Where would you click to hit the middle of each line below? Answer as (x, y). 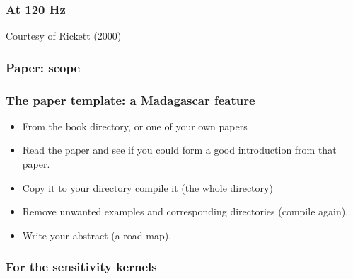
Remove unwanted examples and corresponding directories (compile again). (185, 211)
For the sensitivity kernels (81, 267)
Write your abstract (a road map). (97, 235)
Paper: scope (43, 67)
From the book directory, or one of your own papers (135, 126)
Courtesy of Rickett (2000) (64, 36)
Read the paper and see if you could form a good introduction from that (179, 150)
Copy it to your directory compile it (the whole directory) (147, 187)
